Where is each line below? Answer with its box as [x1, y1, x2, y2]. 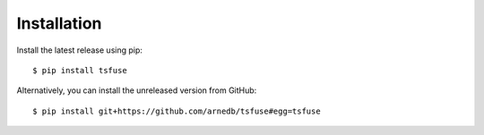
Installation [16, 13, 102, 33]
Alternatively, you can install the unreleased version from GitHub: [16, 85, 257, 96]
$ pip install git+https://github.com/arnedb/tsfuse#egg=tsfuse [32, 105, 322, 116]
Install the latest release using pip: [16, 45, 143, 55]
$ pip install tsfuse [32, 65, 127, 75]
